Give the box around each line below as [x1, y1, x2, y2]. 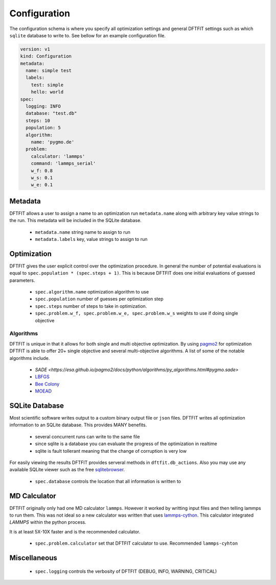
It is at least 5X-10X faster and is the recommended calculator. [9, 528, 141, 534]
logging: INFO [26, 104, 61, 109]
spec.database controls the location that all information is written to [35, 478, 181, 484]
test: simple [31, 82, 64, 88]
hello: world [31, 89, 64, 95]
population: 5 [26, 125, 61, 131]
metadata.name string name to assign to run [35, 229, 130, 235]
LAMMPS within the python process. [9, 519, 86, 525]
